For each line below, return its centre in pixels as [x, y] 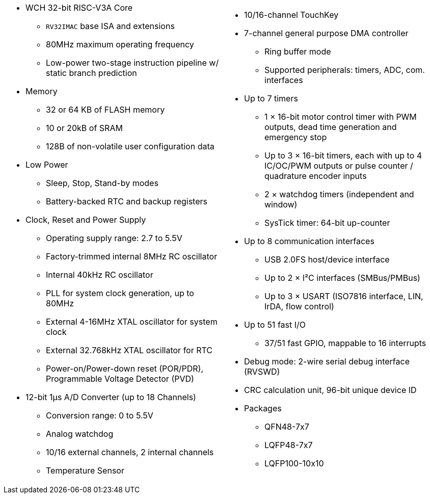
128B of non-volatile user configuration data [130, 146]
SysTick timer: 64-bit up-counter [327, 223]
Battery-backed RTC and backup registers [127, 201]
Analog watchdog [80, 434]
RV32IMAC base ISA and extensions [110, 26]
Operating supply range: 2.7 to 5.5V [114, 238]
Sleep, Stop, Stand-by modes [102, 183]
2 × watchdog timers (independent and [339, 194]
